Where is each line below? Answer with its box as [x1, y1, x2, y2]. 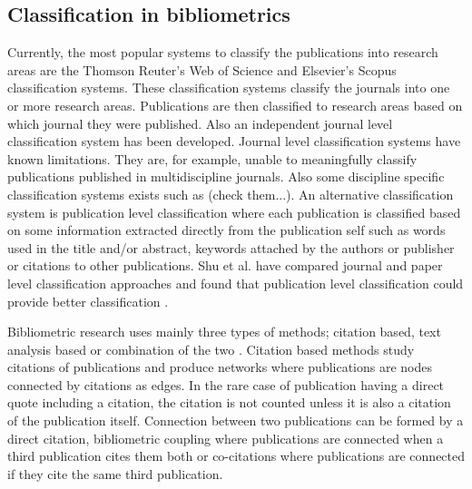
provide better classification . [7, 291, 169, 310]
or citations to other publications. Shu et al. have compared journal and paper [7, 256, 443, 275]
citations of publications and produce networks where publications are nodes [7, 357, 433, 377]
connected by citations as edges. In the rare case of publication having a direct [7, 375, 445, 394]
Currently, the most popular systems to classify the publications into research [7, 43, 438, 62]
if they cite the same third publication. [7, 464, 223, 483]
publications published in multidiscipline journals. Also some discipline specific [7, 167, 445, 186]
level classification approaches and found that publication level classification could [7, 273, 464, 292]
